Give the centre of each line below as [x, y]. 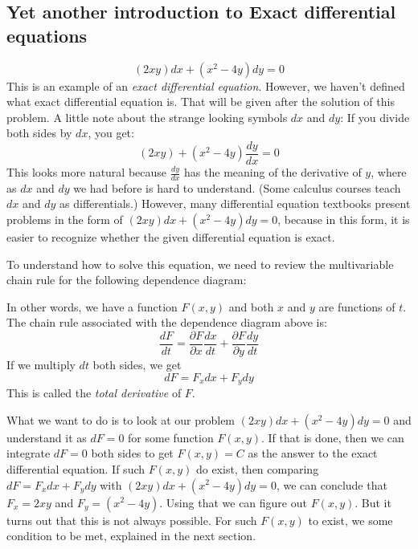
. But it [373, 502]
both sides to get [132, 453]
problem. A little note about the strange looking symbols [147, 117]
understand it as [47, 437]
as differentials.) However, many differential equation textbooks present [235, 203]
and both [251, 306]
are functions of [357, 306]
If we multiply [41, 365]
